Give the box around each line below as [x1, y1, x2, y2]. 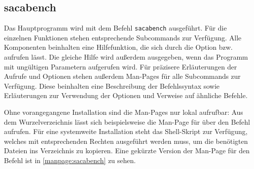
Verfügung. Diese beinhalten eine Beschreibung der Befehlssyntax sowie [4, 80, 220, 91]
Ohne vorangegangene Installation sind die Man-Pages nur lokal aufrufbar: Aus [4, 107, 243, 117]
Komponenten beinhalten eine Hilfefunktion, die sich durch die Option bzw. [4, 42, 233, 52]
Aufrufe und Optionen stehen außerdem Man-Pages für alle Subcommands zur [4, 71, 241, 81]
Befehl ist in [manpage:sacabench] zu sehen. [4, 155, 136, 165]
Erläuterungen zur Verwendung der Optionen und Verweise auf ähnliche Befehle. [4, 90, 248, 101]
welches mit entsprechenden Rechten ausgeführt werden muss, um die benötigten [4, 135, 248, 146]
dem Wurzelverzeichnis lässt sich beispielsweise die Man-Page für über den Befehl [4, 116, 250, 127]
